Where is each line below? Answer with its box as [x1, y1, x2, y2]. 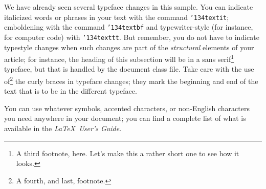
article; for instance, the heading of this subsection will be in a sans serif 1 [4, 52, 234, 64]
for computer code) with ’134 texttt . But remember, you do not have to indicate [4, 31, 259, 42]
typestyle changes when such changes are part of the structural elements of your [4, 41, 254, 52]
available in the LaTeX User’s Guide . [4, 123, 122, 134]
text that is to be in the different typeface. [4, 86, 137, 96]
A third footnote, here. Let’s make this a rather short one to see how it [16, 148, 239, 158]
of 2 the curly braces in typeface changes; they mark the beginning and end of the [4, 74, 258, 86]
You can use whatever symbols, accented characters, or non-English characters [4, 102, 250, 113]
